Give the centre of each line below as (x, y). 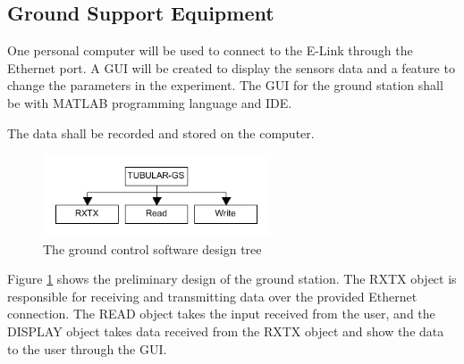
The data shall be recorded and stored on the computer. (161, 132)
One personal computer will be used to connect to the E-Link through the (210, 50)
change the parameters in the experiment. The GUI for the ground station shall (225, 85)
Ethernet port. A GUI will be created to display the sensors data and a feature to (231, 67)
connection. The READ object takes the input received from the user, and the (221, 314)
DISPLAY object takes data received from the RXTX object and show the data (226, 331)
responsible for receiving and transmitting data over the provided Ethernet (212, 296)
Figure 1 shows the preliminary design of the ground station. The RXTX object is (232, 279)
